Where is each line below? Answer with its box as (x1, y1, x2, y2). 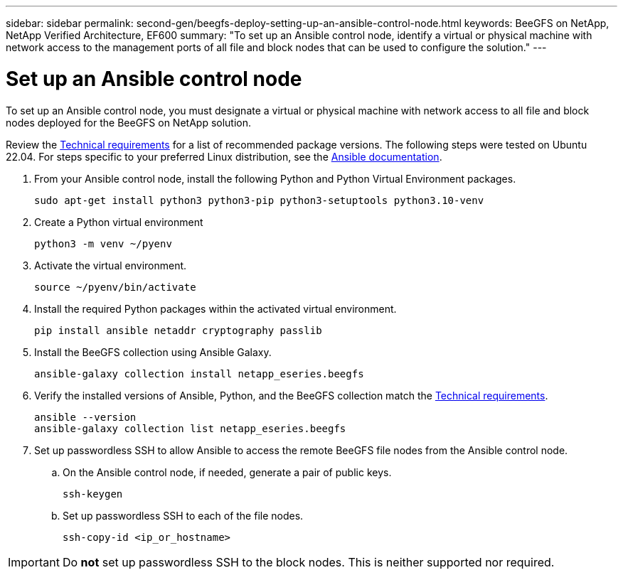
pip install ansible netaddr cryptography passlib (34, 324, 322, 336)
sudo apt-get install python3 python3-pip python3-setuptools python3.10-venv (34, 194, 484, 206)
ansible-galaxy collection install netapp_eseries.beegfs (34, 367, 364, 380)
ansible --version (34, 411, 137, 423)
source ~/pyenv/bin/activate (34, 281, 196, 293)
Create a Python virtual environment (34, 215, 203, 228)
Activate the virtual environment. (34, 259, 187, 272)
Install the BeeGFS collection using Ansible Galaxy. (34, 345, 272, 358)
